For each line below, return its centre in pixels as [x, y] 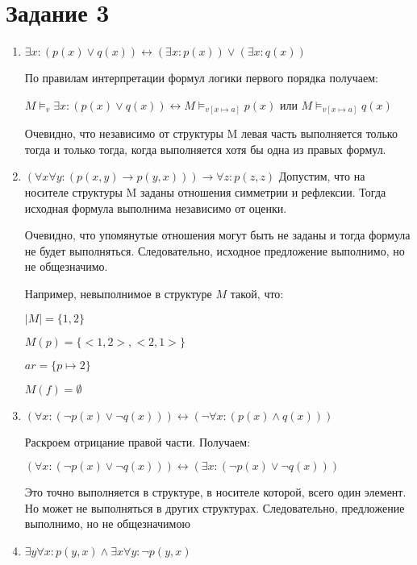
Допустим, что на [322, 176]
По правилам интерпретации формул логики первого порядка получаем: [202, 78]
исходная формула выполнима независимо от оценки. [156, 208]
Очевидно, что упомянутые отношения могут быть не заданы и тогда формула [217, 235]
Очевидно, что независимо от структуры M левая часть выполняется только [211, 133]
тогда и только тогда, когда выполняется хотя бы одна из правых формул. [205, 149]
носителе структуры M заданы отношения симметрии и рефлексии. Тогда [205, 192]
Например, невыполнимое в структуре [118, 293]
